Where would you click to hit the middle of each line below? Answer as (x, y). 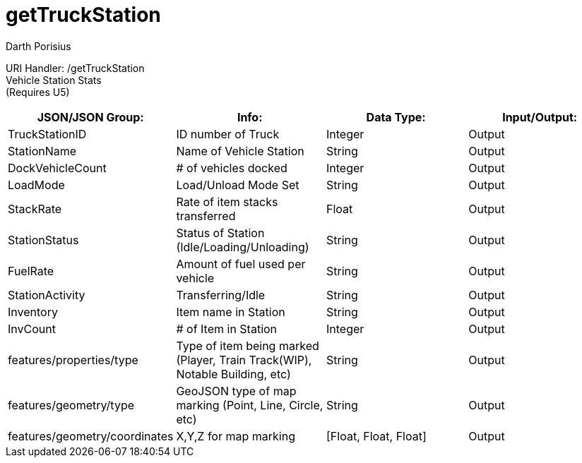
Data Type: (396, 117)
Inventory (33, 312)
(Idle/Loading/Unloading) (243, 247)
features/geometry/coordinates (91, 436)
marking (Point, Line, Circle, (250, 405)
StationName (42, 151)
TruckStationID (47, 134)
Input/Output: (540, 117)
